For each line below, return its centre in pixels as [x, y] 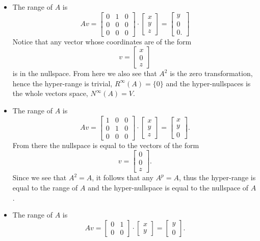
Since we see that [40, 177]
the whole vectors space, [50, 93]
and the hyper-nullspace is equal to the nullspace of [168, 188]
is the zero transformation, [211, 73]
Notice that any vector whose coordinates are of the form [102, 41]
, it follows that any [123, 177]
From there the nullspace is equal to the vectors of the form [106, 145]
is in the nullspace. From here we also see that [85, 73]
